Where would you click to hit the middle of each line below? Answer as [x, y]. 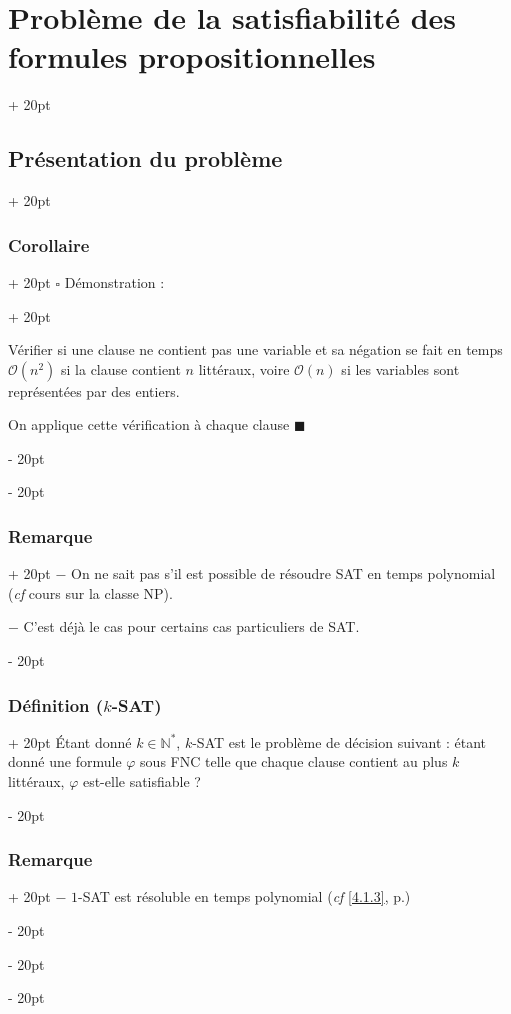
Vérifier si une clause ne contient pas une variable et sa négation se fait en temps [255, 349]
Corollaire [49, 244]
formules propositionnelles [192, 56]
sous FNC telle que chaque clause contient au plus [294, 761]
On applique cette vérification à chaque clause [149, 424]
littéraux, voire [244, 368]
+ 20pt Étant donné [70, 741]
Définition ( [56, 704]
